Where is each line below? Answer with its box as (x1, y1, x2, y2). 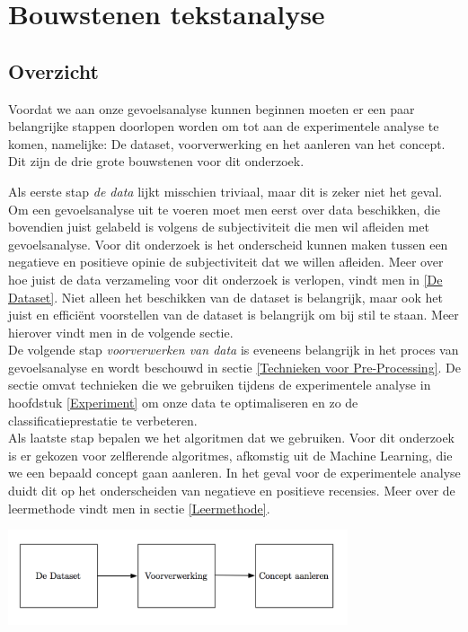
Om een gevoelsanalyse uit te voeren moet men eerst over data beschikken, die (8, 199, 441, 218)
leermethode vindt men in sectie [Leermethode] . (8, 498, 270, 517)
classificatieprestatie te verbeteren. (8, 410, 198, 429)
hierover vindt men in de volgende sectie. (8, 322, 234, 341)
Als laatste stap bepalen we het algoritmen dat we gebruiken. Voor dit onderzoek (8, 428, 455, 447)
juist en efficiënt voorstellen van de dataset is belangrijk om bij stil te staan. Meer (8, 305, 459, 324)
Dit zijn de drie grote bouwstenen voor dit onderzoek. (8, 152, 305, 171)
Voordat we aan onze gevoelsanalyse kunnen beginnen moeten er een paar (8, 99, 415, 118)
